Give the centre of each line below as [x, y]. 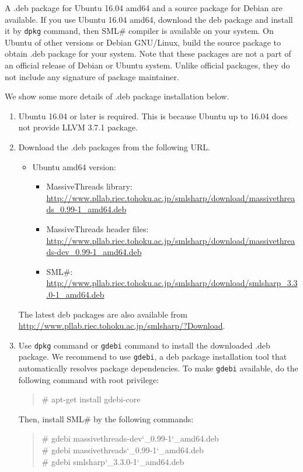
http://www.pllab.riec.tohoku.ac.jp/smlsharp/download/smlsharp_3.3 [172, 283]
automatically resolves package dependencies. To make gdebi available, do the [158, 368]
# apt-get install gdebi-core [91, 399]
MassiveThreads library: [89, 186]
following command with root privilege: [89, 379]
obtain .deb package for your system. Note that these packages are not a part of [148, 54]
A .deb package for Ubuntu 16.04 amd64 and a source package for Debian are [144, 8]
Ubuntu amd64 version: [74, 166]
